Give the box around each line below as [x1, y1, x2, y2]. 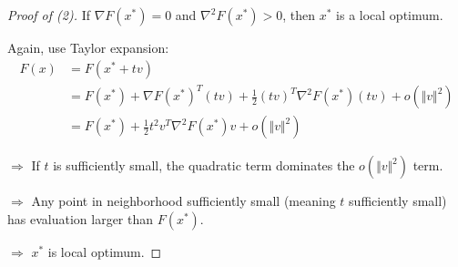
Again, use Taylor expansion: [7, 38, 169, 56]
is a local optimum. [336, 5, 443, 24]
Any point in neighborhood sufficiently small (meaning [31, 191, 336, 211]
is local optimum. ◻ [47, 241, 162, 261]
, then [282, 5, 316, 24]
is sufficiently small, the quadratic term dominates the [53, 156, 355, 175]
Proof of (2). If [7, 5, 90, 24]
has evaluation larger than [7, 209, 154, 228]
